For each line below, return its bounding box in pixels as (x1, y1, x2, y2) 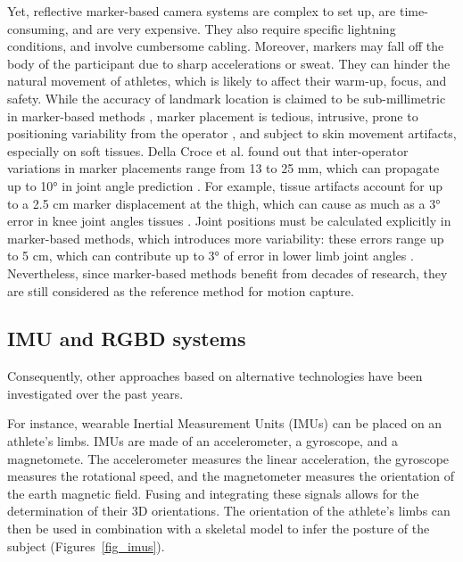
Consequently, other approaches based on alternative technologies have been (7, 367, 423, 385)
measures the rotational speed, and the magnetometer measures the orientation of (7, 467, 455, 485)
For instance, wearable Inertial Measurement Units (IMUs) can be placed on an (7, 414, 442, 433)
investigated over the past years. (7, 384, 184, 402)
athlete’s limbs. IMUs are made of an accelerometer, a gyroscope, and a (7, 432, 398, 450)
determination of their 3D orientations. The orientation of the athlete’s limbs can (7, 501, 451, 520)
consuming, (7, 19, 69, 37)
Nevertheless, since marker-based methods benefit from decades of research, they (7, 263, 448, 282)
